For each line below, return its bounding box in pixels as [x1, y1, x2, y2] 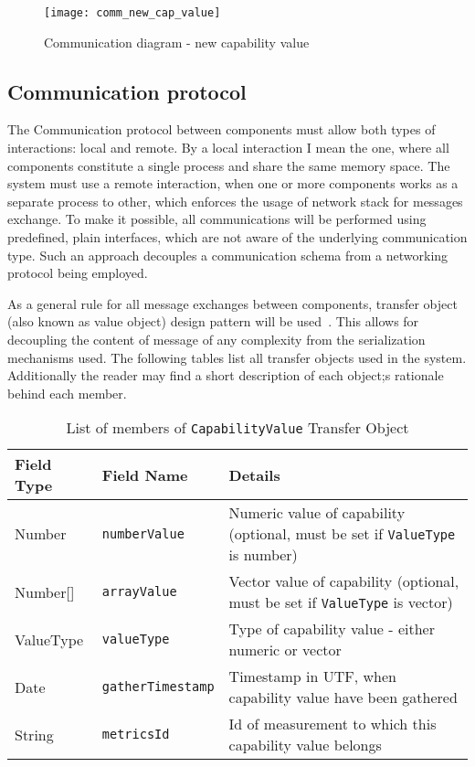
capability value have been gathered [228, 687, 458, 708]
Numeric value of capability [228, 502, 406, 524]
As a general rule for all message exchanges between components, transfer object [7, 293, 458, 313]
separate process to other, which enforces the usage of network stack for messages [7, 191, 463, 210]
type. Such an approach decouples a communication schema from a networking [7, 245, 449, 264]
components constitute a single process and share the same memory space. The [7, 155, 450, 175]
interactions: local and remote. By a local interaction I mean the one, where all [7, 138, 449, 157]
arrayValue [101, 584, 177, 600]
